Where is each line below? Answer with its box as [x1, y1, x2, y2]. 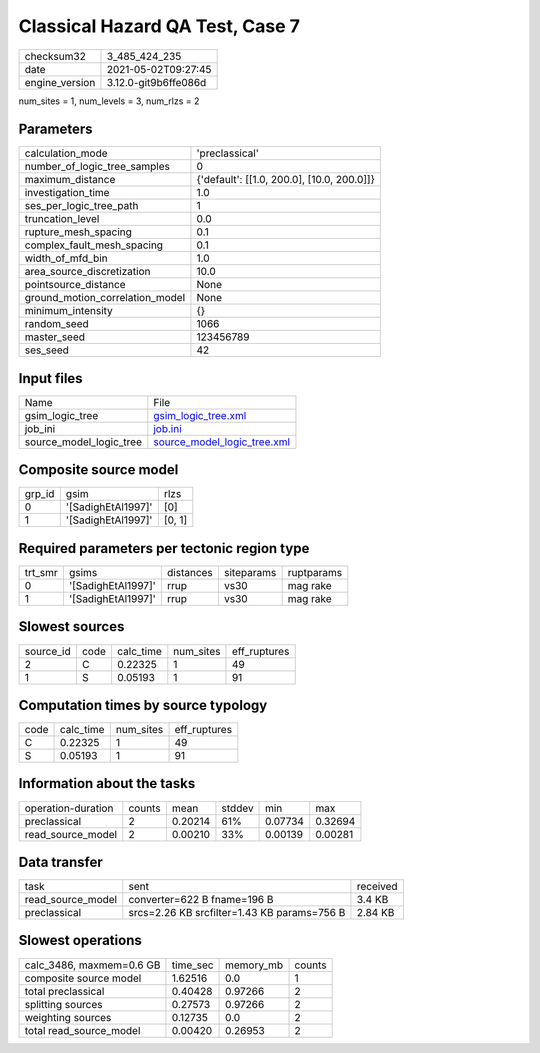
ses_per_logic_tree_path [24, 199, 139, 213]
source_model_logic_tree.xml [153, 435, 290, 449]
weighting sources [24, 1010, 112, 1024]
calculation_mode [24, 146, 109, 160]
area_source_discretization [24, 265, 151, 279]
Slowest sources [18, 618, 125, 635]
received [356, 880, 399, 894]
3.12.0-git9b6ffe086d [106, 75, 207, 89]
